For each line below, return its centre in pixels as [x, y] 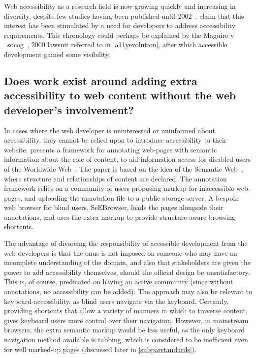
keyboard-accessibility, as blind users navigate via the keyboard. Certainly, [116, 301]
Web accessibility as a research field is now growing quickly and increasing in [120, 6]
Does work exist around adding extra [101, 80]
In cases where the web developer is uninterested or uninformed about [110, 130]
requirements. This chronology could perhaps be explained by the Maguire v [119, 35]
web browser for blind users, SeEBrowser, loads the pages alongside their [114, 207]
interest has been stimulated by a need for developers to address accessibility [120, 25]
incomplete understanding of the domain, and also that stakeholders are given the [127, 262]
